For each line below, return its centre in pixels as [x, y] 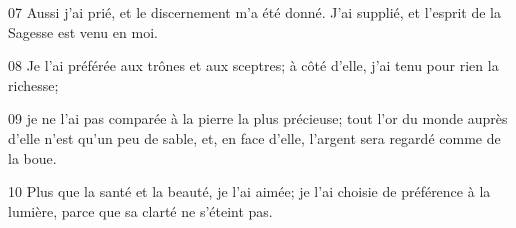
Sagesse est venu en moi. [83, 31]
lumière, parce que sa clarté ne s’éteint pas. [140, 210]
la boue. [32, 157]
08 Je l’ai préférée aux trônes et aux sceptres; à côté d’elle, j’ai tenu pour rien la [253, 65]
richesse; [33, 84]
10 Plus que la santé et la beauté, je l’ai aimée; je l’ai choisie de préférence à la [249, 191]
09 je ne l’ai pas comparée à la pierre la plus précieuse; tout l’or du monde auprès [258, 118]
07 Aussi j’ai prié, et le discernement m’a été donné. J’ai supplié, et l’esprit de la [254, 12]
